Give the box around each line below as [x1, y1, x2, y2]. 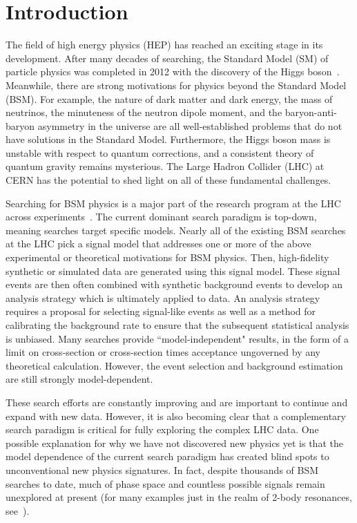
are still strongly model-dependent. [6, 372, 153, 386]
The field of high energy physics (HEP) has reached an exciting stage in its [6, 37, 323, 52]
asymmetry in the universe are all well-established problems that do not [37, 118, 342, 133]
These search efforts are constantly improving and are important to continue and [6, 394, 348, 409]
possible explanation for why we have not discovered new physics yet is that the [6, 435, 343, 450]
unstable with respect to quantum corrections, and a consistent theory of [6, 145, 314, 160]
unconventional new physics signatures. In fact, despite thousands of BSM [6, 462, 319, 477]
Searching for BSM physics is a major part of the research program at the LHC [6, 196, 341, 210]
